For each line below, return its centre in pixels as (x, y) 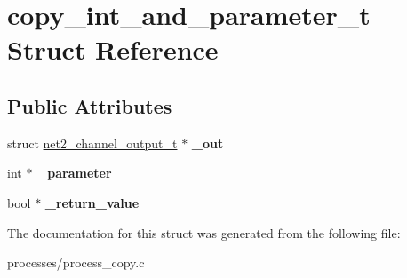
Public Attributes (90, 105)
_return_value (92, 202)
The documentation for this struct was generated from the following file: (204, 232)
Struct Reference (113, 49)
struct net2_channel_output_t (92, 143)
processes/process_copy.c (76, 262)
